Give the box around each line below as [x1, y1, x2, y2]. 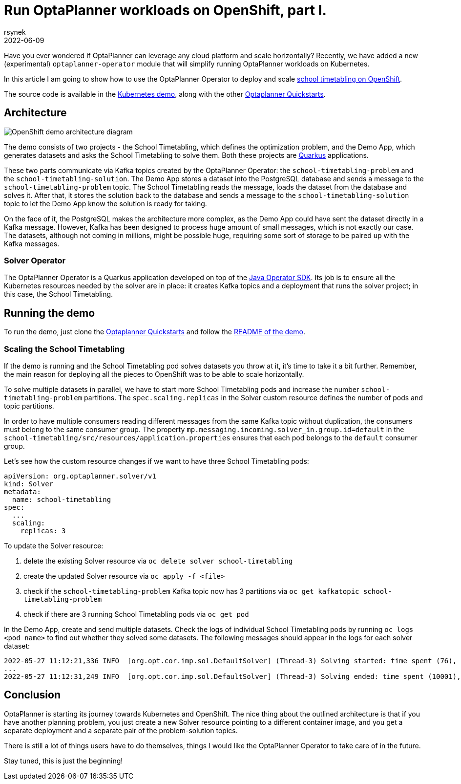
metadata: [4, 487, 41, 496]
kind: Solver [4, 479, 54, 488]
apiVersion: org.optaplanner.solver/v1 [4, 472, 156, 480]
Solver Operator [4, 255, 66, 265]
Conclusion [4, 689, 61, 701]
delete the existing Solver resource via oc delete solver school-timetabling [23, 556, 293, 565]
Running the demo [4, 306, 95, 319]
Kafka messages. [4, 239, 60, 248]
